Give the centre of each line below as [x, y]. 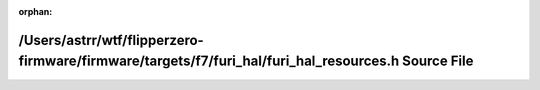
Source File [437, 61]
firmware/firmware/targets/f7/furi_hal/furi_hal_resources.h [209, 61]
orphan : [35, 11]
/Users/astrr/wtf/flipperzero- [111, 40]
